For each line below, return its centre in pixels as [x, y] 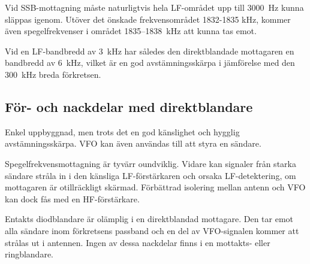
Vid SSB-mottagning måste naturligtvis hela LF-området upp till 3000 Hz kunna [154, 7]
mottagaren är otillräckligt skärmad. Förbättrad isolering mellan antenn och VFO [155, 187]
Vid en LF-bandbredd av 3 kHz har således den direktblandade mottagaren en [150, 51]
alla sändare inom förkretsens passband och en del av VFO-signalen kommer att [152, 230]
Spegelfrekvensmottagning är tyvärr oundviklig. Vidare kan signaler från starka [151, 163]
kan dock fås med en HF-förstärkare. [72, 198]
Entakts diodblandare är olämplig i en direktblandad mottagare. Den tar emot [149, 219]
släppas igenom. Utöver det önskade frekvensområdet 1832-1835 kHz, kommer [148, 19]
